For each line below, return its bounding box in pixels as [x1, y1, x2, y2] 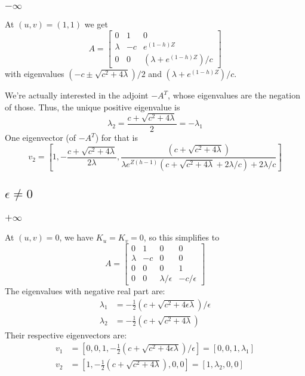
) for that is [95, 131, 138, 144]
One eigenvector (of [5, 131, 76, 144]
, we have [59, 231, 94, 244]
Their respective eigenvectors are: [5, 328, 127, 341]
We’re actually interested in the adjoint [5, 89, 149, 101]
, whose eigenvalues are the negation [168, 89, 300, 101]
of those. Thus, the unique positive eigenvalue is [5, 100, 180, 113]
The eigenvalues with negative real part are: [5, 284, 165, 297]
